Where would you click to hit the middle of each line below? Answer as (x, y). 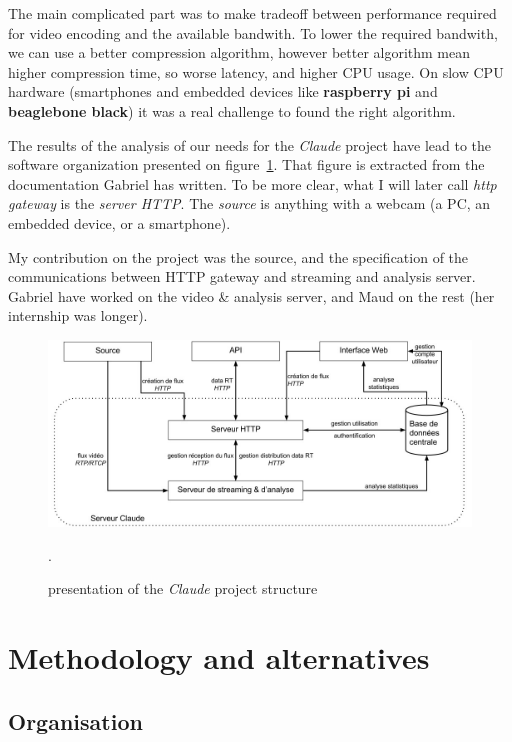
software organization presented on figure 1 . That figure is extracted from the (246, 164)
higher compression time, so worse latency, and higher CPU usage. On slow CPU (256, 71)
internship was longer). (78, 315)
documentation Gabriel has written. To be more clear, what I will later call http (252, 183)
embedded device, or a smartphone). (119, 222)
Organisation (75, 720)
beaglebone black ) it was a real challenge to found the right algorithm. (232, 110)
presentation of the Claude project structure (183, 588)
